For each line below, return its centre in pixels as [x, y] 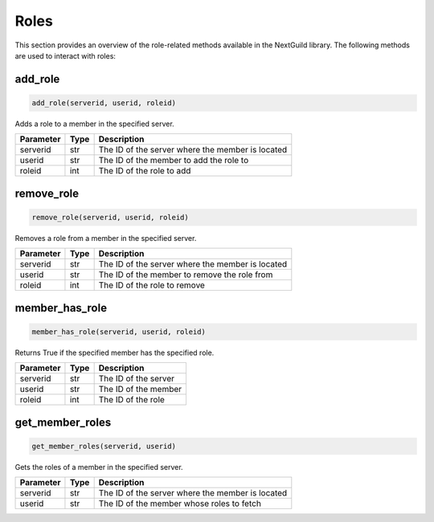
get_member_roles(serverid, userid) [104, 446]
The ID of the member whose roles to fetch [180, 504]
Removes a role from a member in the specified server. [106, 238]
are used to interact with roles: [66, 55]
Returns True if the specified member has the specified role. [115, 353]
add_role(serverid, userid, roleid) [104, 103]
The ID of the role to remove [151, 285]
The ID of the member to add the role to [174, 161]
